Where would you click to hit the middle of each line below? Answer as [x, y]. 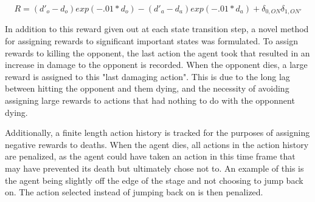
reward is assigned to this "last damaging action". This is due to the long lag [147, 76]
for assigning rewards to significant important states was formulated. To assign [151, 41]
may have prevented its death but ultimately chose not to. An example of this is [154, 168]
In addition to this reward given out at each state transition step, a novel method [157, 29]
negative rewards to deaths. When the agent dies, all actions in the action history [157, 144]
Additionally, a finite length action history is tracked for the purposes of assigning [157, 133]
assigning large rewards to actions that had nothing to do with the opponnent [150, 100]
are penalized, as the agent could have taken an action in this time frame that [150, 156]
